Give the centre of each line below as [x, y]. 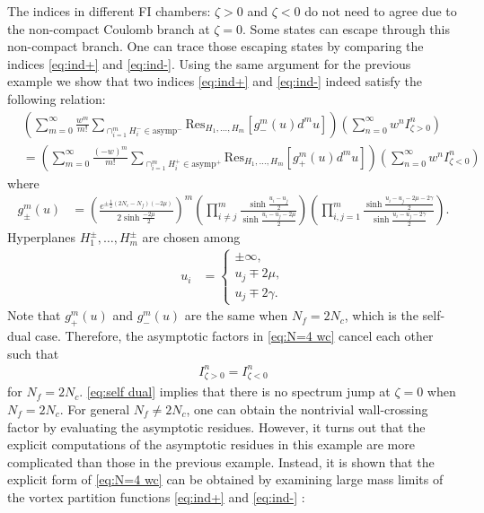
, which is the [381, 315]
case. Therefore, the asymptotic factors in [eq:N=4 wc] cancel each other [234, 336]
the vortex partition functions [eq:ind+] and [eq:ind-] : [156, 496]
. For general [95, 409]
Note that [34, 315]
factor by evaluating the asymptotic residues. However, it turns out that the [216, 426]
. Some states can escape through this [346, 28]
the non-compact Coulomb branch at [109, 28]
